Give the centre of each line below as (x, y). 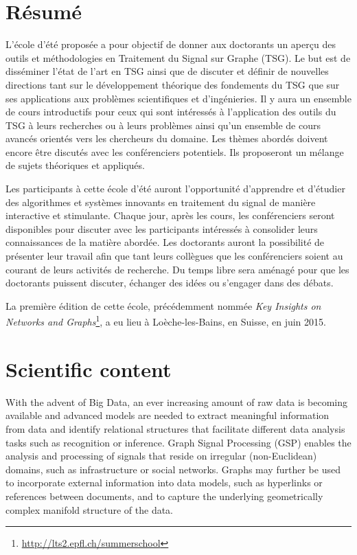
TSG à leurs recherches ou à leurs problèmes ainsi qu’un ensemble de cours (163, 125)
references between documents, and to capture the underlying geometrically (164, 496)
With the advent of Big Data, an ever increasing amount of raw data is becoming (177, 401)
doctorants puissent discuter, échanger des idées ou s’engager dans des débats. (170, 283)
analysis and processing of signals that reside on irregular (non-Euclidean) (161, 456)
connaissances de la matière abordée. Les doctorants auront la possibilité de (165, 242)
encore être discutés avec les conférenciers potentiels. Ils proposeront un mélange (175, 151)
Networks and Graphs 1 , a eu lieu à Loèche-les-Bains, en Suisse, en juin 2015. (166, 321)
